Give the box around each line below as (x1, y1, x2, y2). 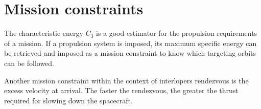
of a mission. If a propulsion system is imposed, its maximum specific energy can (4, 37, 257, 48)
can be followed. (4, 57, 54, 68)
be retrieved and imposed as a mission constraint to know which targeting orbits (4, 48, 256, 58)
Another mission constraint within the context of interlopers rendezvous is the (4, 75, 249, 85)
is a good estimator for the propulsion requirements (96, 28, 257, 38)
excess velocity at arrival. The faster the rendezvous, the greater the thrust (4, 85, 239, 96)
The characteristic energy (4, 28, 83, 38)
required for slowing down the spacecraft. (4, 95, 133, 105)
